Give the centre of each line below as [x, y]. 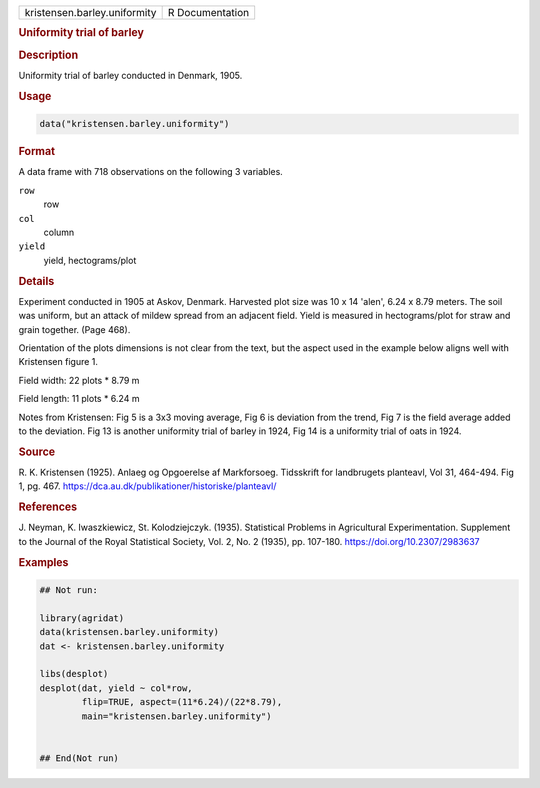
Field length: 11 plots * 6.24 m [79, 399]
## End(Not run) [79, 758]
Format [36, 152]
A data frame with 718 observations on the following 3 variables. [151, 172]
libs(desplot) [74, 674]
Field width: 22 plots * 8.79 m [79, 380]
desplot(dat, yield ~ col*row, [116, 688]
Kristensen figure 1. [58, 362]
